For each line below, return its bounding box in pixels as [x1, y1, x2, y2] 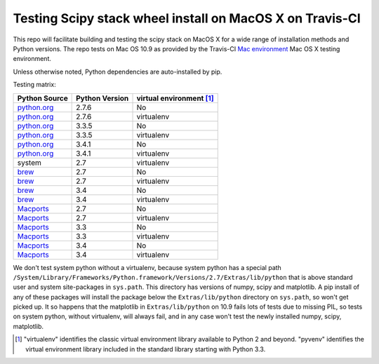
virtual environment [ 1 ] [136, 93, 214, 103]
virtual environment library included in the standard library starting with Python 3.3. [25, 344, 266, 353]
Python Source [17, 93, 68, 103]
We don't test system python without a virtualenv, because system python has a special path [13, 263, 282, 271]
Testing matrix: [13, 81, 56, 89]
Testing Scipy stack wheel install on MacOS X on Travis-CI [13, 11, 361, 26]
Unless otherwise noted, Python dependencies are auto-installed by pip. [13, 67, 222, 76]
